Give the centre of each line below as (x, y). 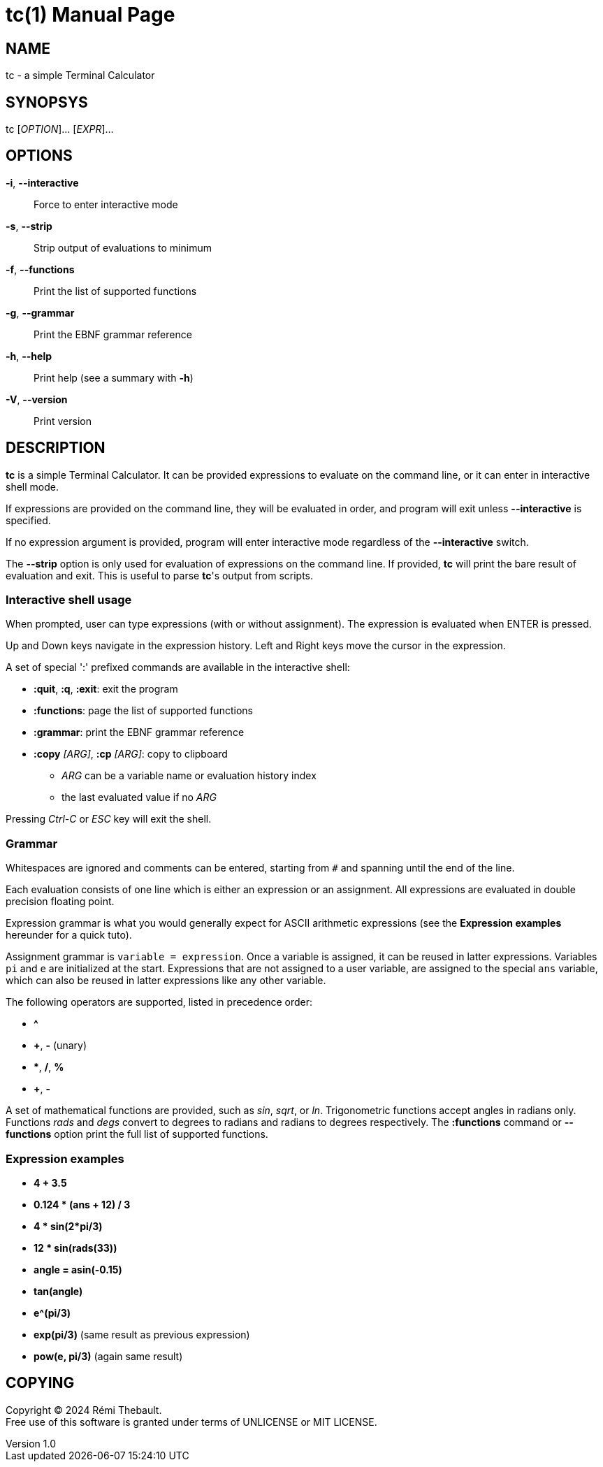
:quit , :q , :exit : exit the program (106, 689)
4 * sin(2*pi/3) (68, 1226)
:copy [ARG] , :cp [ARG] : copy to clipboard (131, 754)
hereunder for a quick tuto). (69, 935)
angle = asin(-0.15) (78, 1269)
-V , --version (37, 399)
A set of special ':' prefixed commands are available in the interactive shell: (178, 667)
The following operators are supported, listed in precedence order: (159, 1002)
